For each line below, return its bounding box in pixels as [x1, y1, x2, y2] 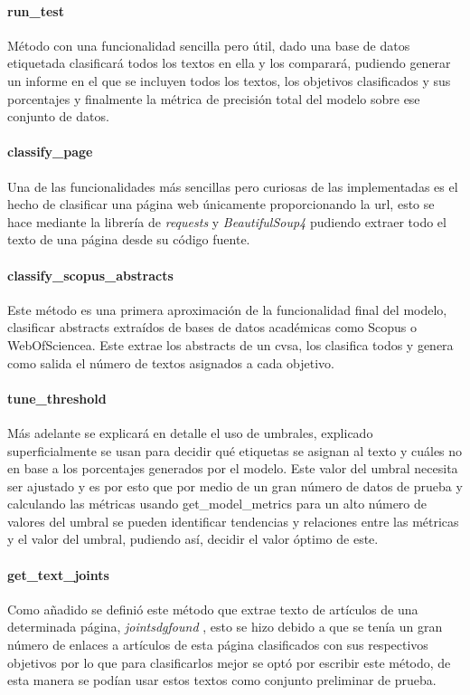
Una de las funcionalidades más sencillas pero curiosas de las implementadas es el [7, 176, 458, 195]
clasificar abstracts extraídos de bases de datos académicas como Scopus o [7, 318, 418, 337]
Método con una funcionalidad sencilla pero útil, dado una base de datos [7, 35, 410, 54]
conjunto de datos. [7, 107, 109, 126]
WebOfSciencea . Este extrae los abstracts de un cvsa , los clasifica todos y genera [7, 335, 454, 354]
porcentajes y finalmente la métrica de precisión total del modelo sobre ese [7, 89, 420, 108]
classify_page [7, 142, 93, 161]
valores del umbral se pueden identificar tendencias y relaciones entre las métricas [7, 511, 459, 530]
